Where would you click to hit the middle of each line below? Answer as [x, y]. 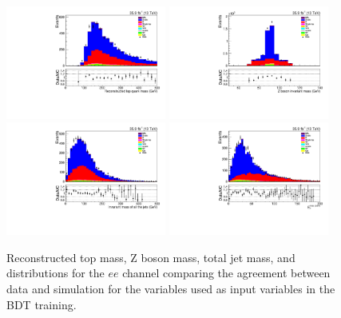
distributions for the [56, 273]
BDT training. [42, 304]
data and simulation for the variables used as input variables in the [171, 289]
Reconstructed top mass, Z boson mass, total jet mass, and [151, 257]
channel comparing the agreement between [226, 273]
